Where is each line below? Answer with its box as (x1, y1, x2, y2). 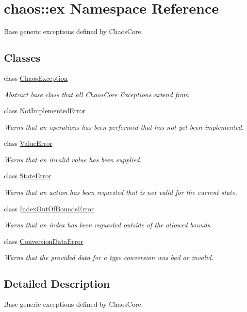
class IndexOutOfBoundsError (4, 203, 94, 213)
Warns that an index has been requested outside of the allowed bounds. (4, 220, 212, 230)
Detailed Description (4, 276, 110, 291)
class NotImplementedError (4, 105, 86, 116)
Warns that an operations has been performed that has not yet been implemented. (4, 121, 244, 132)
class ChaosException (4, 72, 68, 83)
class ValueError (4, 138, 53, 148)
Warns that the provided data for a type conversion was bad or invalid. (4, 252, 214, 262)
